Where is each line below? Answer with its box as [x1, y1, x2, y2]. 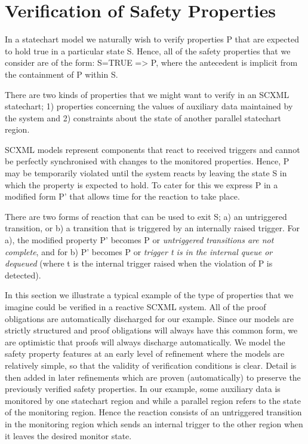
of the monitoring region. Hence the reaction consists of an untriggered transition [5, 406, 302, 418]
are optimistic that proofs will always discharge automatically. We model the [5, 335, 285, 348]
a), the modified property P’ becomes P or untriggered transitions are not [5, 234, 274, 246]
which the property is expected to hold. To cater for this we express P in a [5, 178, 278, 191]
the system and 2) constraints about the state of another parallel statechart [5, 111, 281, 124]
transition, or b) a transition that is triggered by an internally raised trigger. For [5, 222, 300, 234]
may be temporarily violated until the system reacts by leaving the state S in [5, 167, 287, 179]
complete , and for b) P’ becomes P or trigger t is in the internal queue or [5, 245, 273, 258]
